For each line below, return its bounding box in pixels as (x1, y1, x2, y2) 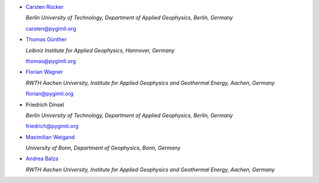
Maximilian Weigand (25, 133, 75, 140)
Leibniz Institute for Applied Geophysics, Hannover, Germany (25, 47, 175, 54)
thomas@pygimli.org (25, 57, 76, 64)
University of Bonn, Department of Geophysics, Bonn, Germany (25, 145, 181, 152)
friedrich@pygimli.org (25, 123, 79, 130)
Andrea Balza (25, 155, 58, 162)
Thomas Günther (25, 36, 67, 43)
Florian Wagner (25, 68, 63, 76)
